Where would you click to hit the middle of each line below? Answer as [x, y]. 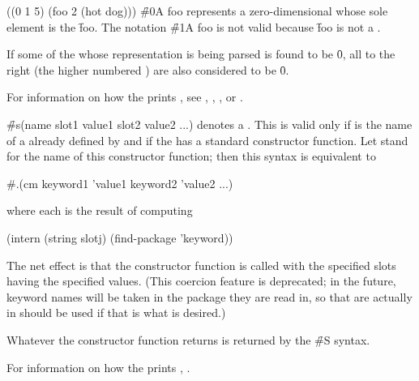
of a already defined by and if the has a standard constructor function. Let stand [207, 140]
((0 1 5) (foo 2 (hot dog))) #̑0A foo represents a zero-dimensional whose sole [197, 11]
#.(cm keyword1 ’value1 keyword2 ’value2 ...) [120, 183]
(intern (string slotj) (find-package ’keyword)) [120, 237]
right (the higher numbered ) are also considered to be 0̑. [148, 69]
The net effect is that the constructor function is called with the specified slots [201, 265]
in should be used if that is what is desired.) [116, 313]
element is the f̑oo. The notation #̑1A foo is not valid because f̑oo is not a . [194, 26]
